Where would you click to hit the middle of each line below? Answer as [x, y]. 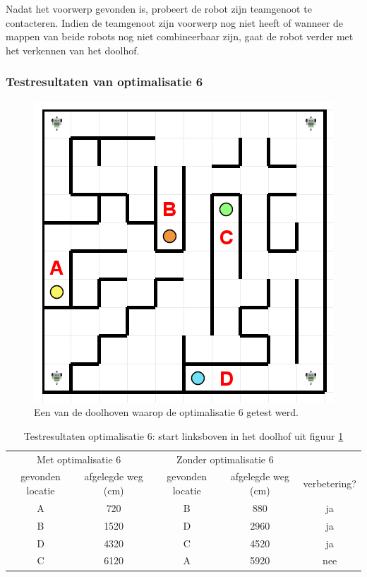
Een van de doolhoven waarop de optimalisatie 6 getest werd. [166, 412]
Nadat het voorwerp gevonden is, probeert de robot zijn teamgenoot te [159, 8]
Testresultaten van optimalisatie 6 [104, 82]
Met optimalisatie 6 [79, 459]
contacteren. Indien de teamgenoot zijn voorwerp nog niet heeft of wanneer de [175, 22]
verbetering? [330, 483]
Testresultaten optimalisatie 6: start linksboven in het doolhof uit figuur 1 [183, 435]
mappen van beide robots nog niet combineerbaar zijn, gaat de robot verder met [180, 36]
